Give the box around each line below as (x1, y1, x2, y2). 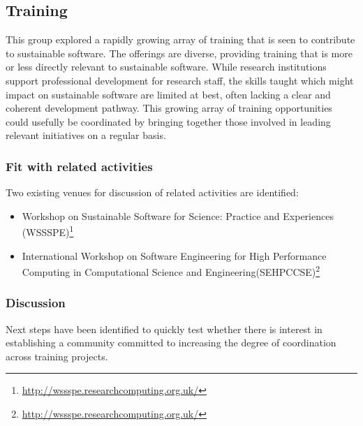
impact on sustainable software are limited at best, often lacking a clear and (6, 87, 331, 101)
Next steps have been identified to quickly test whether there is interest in (6, 321, 323, 336)
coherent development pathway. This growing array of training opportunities (6, 101, 332, 115)
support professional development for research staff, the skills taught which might (6, 73, 354, 87)
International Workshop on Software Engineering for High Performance (22, 248, 327, 263)
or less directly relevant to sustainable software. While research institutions (6, 59, 327, 74)
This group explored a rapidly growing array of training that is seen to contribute (6, 32, 355, 47)
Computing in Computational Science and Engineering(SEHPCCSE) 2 (22, 263, 320, 279)
